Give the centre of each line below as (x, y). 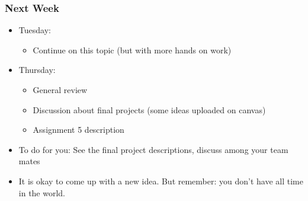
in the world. (42, 192)
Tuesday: (35, 30)
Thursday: (37, 70)
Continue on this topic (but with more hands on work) (132, 50)
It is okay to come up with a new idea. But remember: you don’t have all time (161, 181)
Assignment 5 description (78, 130)
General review (60, 90)
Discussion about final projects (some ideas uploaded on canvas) (149, 109)
